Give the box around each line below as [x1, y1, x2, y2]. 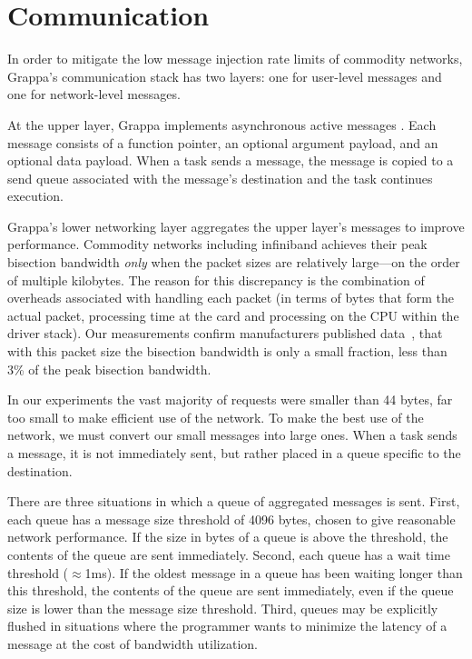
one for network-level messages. [7, 85, 181, 104]
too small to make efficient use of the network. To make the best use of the [7, 407, 424, 426]
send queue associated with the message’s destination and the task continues [7, 168, 433, 187]
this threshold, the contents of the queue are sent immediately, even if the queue [7, 581, 454, 600]
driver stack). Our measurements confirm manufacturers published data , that [7, 324, 443, 343]
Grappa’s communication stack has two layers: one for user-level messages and [7, 66, 442, 85]
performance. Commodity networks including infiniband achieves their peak [7, 235, 428, 254]
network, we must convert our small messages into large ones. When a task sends [7, 425, 457, 444]
